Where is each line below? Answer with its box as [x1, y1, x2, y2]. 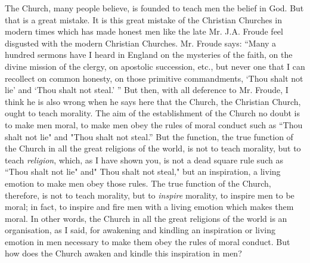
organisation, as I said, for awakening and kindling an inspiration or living [5, 224, 275, 236]
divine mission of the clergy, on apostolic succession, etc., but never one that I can [5, 60, 305, 72]
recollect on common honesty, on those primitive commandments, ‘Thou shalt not [5, 72, 303, 84]
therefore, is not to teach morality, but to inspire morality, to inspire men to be [5, 188, 294, 201]
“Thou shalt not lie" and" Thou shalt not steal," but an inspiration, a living [5, 165, 281, 178]
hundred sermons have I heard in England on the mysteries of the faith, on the [5, 48, 293, 61]
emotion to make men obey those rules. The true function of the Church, [5, 177, 271, 189]
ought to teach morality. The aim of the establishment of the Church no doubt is [5, 107, 300, 119]
